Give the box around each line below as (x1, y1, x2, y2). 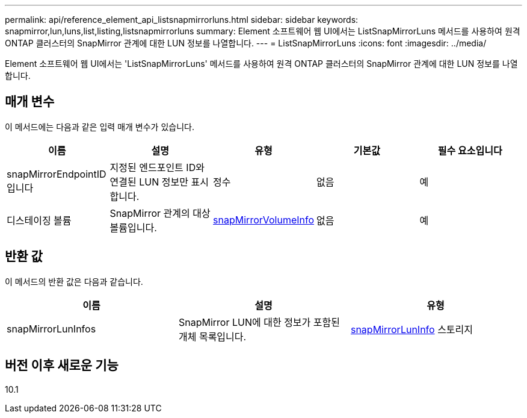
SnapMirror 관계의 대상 (109, 207, 211, 219)
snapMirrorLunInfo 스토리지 (350, 323, 473, 335)
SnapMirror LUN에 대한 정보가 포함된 (178, 316, 340, 328)
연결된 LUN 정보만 (109, 175, 188, 188)
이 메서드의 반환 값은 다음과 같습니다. (5, 276, 143, 287)
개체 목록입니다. (178, 330, 247, 343)
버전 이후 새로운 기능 (5, 358, 119, 373)
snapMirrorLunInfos (7, 322, 96, 335)
